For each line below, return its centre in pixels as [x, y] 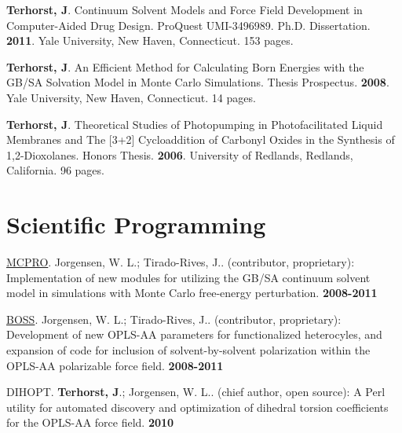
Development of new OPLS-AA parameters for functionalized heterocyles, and [194, 334]
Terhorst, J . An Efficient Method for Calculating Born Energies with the [185, 66]
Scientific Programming [136, 224]
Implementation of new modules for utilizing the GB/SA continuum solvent [188, 277]
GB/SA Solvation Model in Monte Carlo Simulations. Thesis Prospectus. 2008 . [198, 82]
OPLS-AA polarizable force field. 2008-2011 [115, 365]
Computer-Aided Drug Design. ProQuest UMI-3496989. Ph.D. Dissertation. [188, 25]
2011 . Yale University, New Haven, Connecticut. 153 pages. [150, 40]
